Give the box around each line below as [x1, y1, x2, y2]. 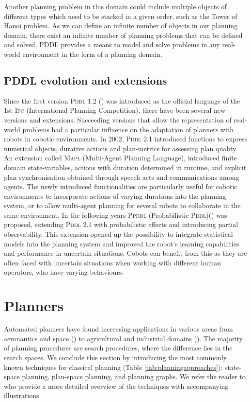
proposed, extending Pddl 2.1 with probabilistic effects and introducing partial [4, 219, 238, 229]
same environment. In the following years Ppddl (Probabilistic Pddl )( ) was [4, 210, 227, 220]
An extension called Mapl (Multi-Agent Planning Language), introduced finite [4, 153, 237, 163]
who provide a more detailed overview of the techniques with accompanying [4, 381, 229, 391]
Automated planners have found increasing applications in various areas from [4, 324, 233, 334]
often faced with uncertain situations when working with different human [4, 257, 221, 267]
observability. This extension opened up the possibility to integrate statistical [4, 229, 233, 239]
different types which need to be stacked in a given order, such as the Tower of [4, 11, 237, 21]
